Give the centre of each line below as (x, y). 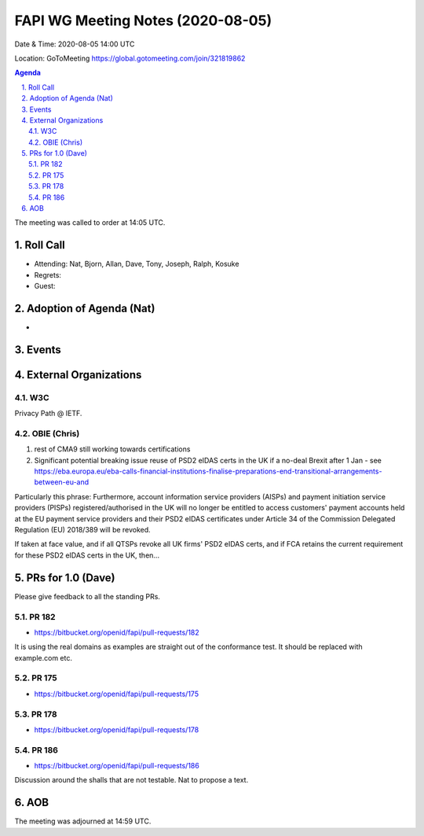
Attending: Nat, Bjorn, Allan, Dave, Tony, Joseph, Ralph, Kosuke (137, 264)
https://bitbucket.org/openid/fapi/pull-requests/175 (117, 694)
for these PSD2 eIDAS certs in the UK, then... (87, 555)
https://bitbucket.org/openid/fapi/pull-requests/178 (117, 729)
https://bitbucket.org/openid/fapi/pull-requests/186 (117, 766)
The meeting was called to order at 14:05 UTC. (90, 223)
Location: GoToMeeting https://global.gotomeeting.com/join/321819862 (130, 58)
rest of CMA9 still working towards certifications (112, 449)
